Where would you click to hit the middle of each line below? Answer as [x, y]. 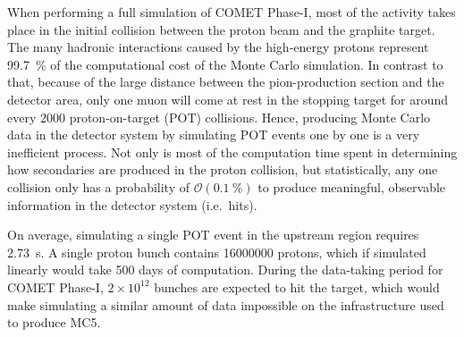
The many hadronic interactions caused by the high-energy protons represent [218, 47]
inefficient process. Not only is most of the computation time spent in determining [232, 152]
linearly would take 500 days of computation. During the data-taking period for [225, 270]
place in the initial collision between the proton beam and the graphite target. [221, 29]
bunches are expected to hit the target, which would [297, 286]
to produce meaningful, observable [352, 186]
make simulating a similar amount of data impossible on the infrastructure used [226, 304]
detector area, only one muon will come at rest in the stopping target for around [228, 99]
